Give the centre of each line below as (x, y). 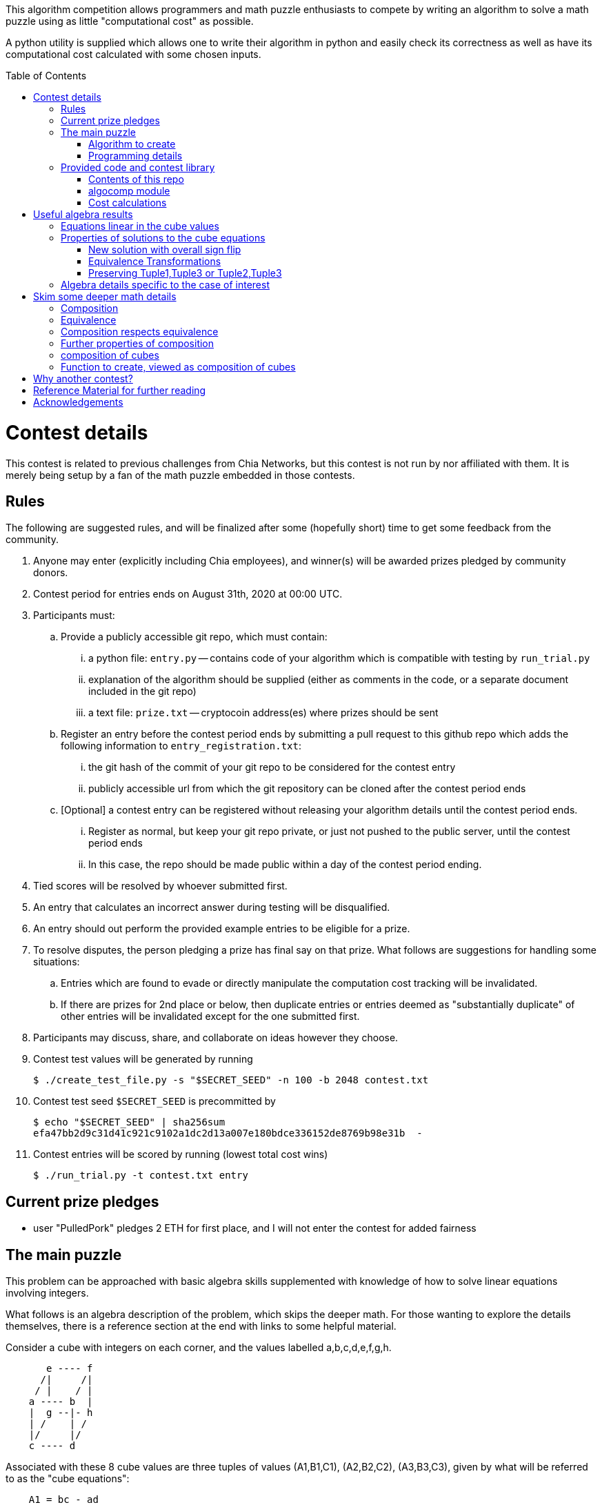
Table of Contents (46, 76)
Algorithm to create (132, 144)
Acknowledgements (78, 402)
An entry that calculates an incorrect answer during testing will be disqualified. (212, 907)
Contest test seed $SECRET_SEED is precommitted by (154, 1101)
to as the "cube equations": (68, 1479)
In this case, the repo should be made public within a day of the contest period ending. (285, 865)
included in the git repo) (142, 691)
